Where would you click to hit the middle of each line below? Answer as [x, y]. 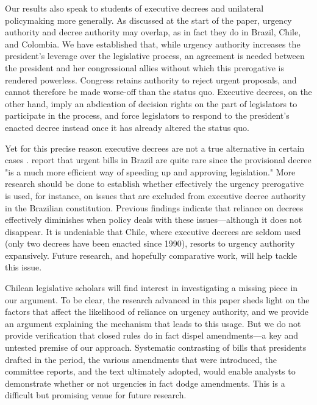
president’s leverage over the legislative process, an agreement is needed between [155, 56]
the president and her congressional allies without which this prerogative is [144, 67]
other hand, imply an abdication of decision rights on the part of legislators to [151, 103]
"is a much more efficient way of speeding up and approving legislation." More [150, 171]
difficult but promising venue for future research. [96, 395]
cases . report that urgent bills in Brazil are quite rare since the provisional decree [158, 160]
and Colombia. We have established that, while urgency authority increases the [153, 44]
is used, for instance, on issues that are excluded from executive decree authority [155, 195]
